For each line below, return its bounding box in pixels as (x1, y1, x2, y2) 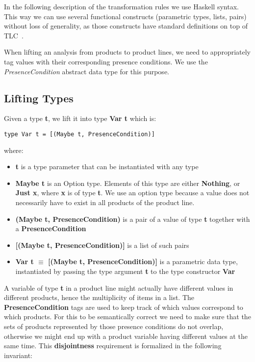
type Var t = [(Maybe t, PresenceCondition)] (4, 130, 155, 138)
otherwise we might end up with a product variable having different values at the (4, 331, 248, 341)
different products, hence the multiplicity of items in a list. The (4, 292, 195, 302)
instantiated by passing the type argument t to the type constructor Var (15, 266, 235, 276)
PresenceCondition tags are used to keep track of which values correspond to (4, 302, 243, 312)
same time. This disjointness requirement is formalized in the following (4, 340, 222, 351)
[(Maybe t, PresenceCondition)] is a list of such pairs (15, 240, 189, 250)
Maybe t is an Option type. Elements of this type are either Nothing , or (15, 178, 240, 188)
